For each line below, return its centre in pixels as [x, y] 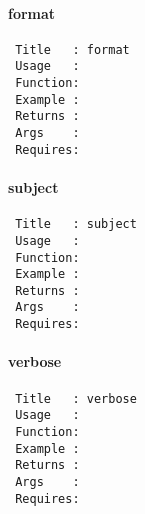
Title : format [72, 49]
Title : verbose [76, 398]
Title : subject [76, 224]
